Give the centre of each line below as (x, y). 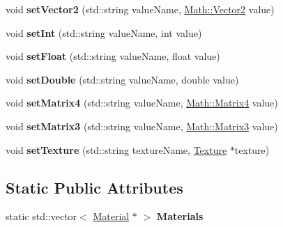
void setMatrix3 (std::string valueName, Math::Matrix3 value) (142, 126)
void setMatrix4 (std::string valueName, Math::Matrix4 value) (142, 103)
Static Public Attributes (94, 187)
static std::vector (41, 216)
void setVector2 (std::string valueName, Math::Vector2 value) (140, 9)
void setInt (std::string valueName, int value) (104, 32)
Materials (180, 216)
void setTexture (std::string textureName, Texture (116, 149)
